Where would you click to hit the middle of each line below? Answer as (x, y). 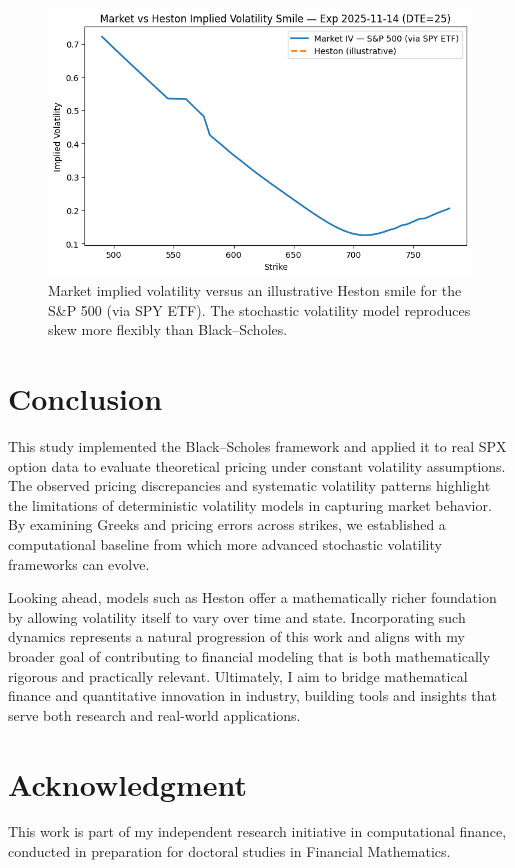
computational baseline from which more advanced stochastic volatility (225, 543)
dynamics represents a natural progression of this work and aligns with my (236, 636)
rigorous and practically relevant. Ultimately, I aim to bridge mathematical (238, 675)
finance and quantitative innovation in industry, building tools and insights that (252, 695)
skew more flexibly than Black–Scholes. (168, 329)
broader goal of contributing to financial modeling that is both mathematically (249, 655)
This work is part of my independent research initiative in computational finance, (257, 831)
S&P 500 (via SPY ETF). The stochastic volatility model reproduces (259, 309)
